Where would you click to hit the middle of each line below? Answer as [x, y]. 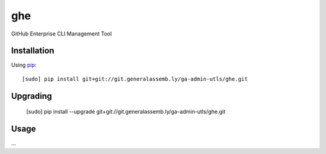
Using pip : [24, 65]
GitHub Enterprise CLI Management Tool [61, 34]
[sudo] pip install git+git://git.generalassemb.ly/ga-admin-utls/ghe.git [135, 79]
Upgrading [32, 96]
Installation [33, 51]
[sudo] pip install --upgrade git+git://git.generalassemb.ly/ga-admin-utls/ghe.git [126, 112]
